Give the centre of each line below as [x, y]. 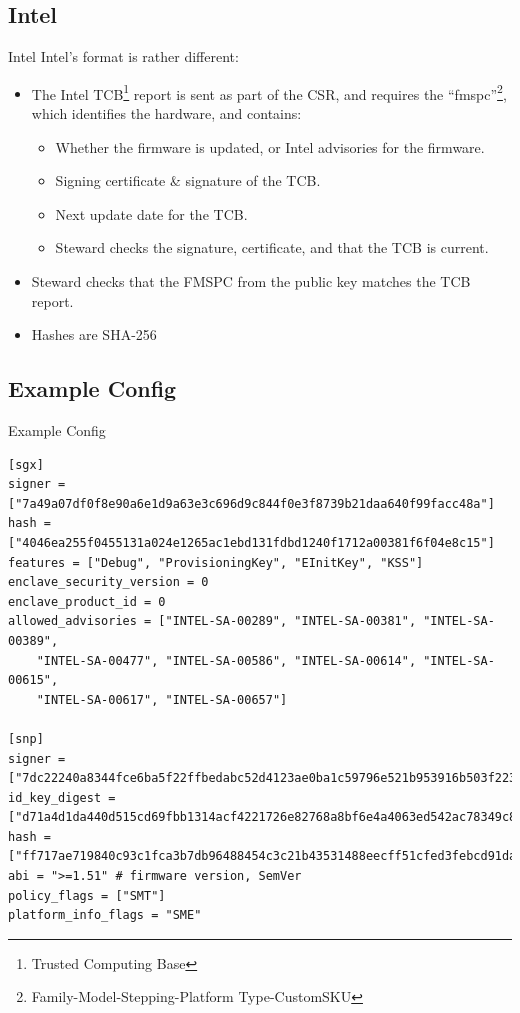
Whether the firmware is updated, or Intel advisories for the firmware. [270, 146]
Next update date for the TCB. [151, 213]
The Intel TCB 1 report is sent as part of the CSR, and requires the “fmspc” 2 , [269, 92]
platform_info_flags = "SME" [105, 915]
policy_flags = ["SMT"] [87, 895]
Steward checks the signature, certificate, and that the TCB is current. [272, 247]
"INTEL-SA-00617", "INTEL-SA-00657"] [162, 699]
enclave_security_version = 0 [108, 582]
